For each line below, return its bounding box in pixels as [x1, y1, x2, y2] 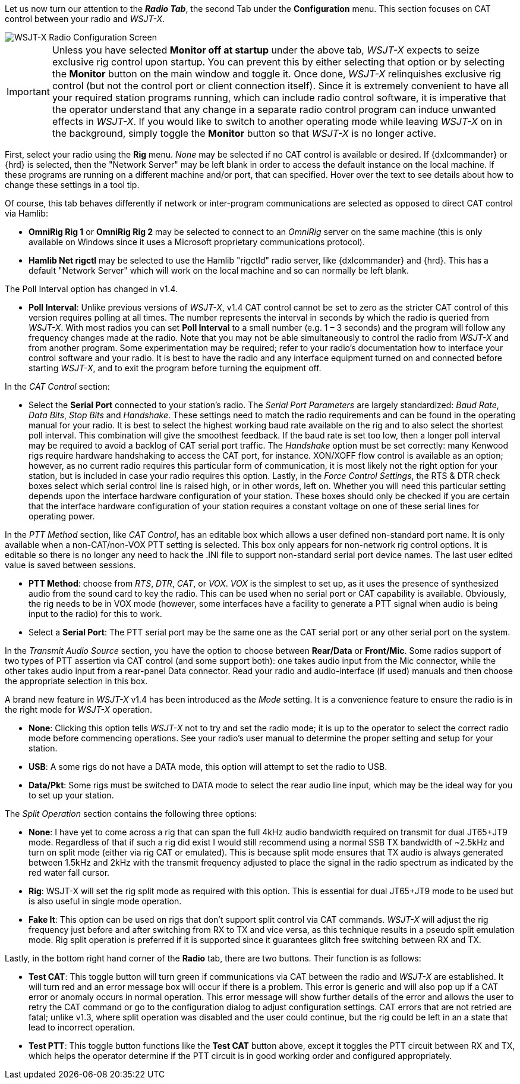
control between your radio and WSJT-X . [5, 14, 165, 24]
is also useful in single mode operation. [29, 896, 182, 906]
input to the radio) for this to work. [29, 609, 162, 619]
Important [7, 86, 50, 98]
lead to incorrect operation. [29, 1022, 135, 1032]
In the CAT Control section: [5, 381, 110, 391]
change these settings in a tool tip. [5, 180, 140, 190]
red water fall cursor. [29, 867, 110, 878]
